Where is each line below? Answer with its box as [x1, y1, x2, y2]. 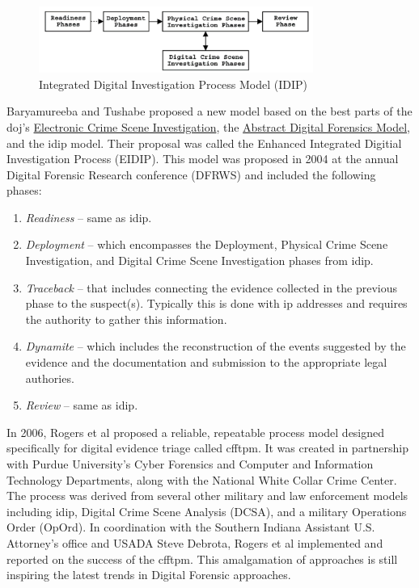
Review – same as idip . [25, 397, 138, 414]
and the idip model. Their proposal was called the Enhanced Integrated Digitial [6, 134, 402, 151]
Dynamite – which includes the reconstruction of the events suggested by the [25, 338, 406, 355]
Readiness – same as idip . [25, 208, 152, 225]
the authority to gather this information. [25, 310, 227, 327]
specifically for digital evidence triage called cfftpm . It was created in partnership [6, 439, 409, 456]
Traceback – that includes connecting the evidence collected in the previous [25, 279, 397, 296]
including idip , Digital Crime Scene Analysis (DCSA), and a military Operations [6, 502, 407, 519]
